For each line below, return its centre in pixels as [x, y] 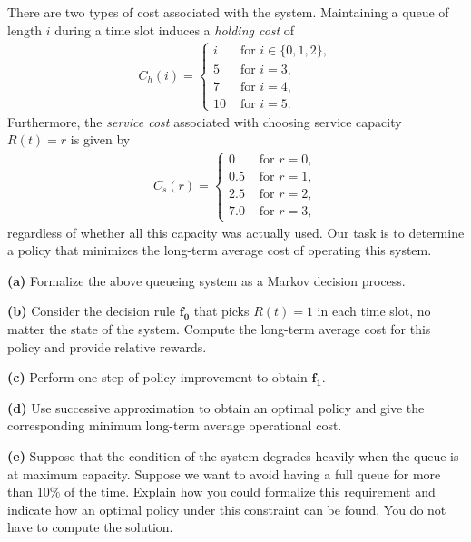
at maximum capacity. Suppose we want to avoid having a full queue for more [224, 473]
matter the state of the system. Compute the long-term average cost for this [219, 329]
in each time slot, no [374, 311]
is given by [100, 139]
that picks [221, 311]
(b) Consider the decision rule [92, 311]
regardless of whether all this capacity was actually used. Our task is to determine [236, 232]
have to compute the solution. [90, 527]
